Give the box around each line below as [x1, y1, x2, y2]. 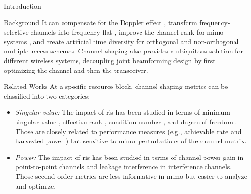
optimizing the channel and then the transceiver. [4, 65, 148, 75]
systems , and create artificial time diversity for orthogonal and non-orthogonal [4, 36, 239, 46]
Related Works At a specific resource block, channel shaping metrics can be [4, 81, 228, 91]
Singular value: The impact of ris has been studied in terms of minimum [15, 107, 230, 117]
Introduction [4, 1, 41, 11]
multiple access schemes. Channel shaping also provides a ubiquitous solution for [4, 46, 243, 56]
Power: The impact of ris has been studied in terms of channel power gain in [15, 152, 244, 162]
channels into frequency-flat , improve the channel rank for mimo [31, 27, 224, 37]
